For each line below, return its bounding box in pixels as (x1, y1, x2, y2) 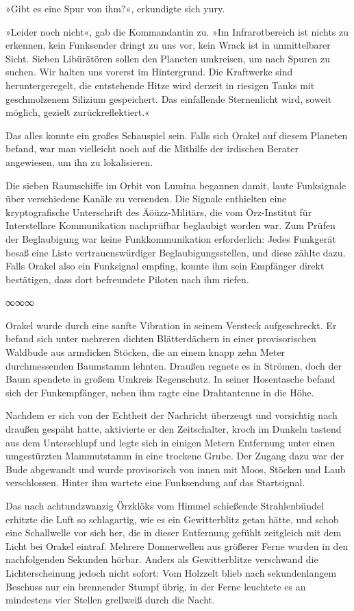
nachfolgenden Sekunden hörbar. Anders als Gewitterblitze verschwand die (5, 552, 318, 566)
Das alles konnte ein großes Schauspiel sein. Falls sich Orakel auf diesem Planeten (5, 128, 348, 142)
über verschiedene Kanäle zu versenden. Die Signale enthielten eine (5, 191, 287, 206)
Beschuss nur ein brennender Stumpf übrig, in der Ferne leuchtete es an (5, 579, 306, 593)
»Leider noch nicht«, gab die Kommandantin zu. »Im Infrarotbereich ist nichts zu (5, 24, 349, 38)
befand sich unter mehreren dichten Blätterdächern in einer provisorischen (5, 331, 316, 346)
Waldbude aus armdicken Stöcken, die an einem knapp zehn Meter (5, 345, 286, 359)
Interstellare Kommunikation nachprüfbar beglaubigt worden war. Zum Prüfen (5, 218, 336, 232)
